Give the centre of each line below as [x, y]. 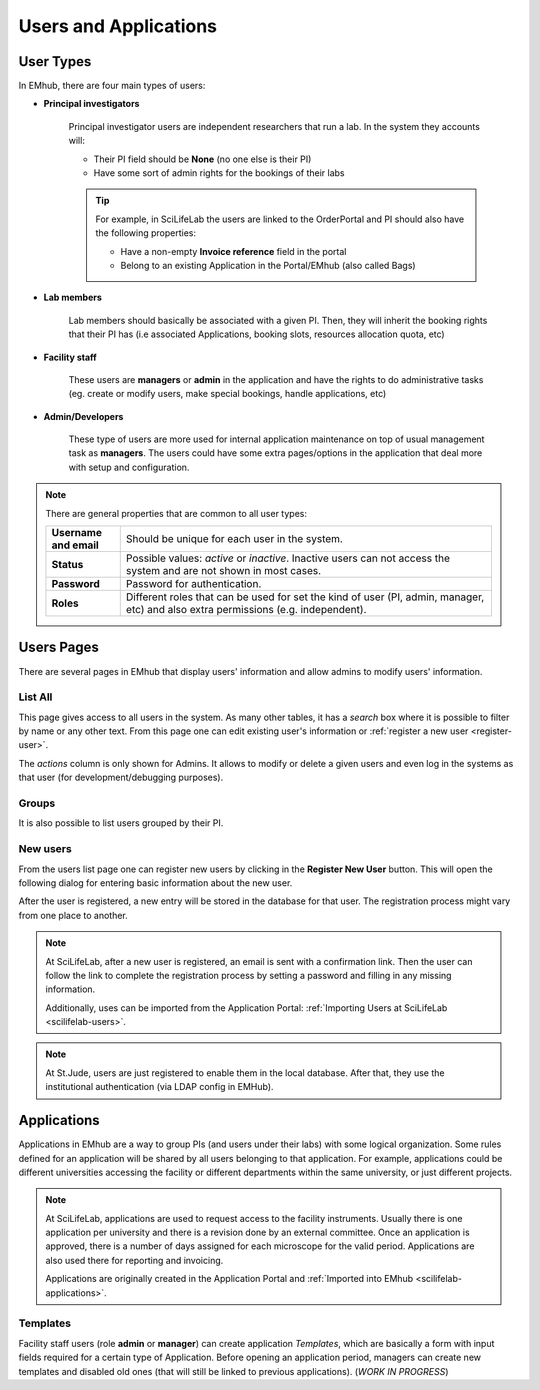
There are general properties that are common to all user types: [176, 513]
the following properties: [146, 233]
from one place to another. [73, 915]
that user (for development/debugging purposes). [121, 777]
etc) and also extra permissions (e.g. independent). [246, 610]
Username [76, 533]
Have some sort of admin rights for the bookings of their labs [219, 173]
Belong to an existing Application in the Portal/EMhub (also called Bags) [268, 265]
